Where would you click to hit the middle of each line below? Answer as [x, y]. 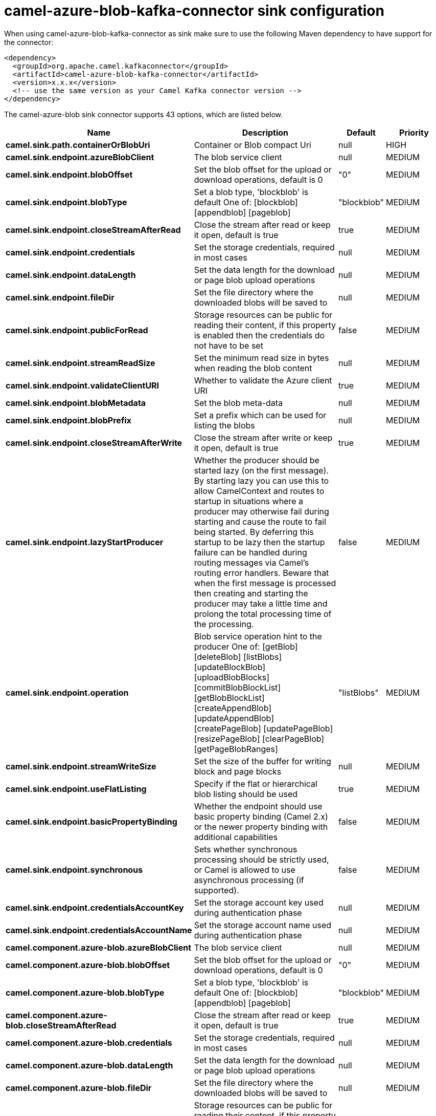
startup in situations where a [249, 501]
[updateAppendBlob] [234, 718]
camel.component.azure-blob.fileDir [79, 1088]
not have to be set [228, 345]
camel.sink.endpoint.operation [67, 692]
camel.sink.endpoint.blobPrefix [68, 420]
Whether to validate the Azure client [263, 380]
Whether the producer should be [257, 460]
